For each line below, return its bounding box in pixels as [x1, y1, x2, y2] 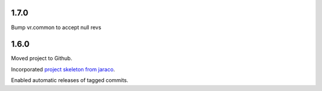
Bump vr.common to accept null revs [11, 24, 101, 31]
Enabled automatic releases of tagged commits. [11, 77, 128, 84]
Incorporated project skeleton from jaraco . [11, 65, 116, 73]
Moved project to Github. [11, 55, 73, 62]
